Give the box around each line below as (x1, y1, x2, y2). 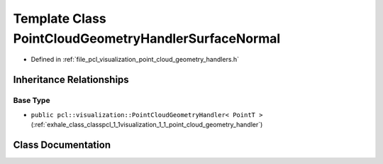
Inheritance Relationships (13, 74, 129, 86)
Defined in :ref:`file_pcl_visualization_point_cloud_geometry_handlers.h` (30, 55, 240, 64)
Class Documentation (13, 138, 111, 151)
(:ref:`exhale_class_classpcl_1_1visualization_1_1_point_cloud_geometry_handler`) (30, 120, 263, 129)
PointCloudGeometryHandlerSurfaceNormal (13, 31, 281, 46)
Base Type (13, 96, 50, 106)
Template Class (13, 11, 106, 26)
